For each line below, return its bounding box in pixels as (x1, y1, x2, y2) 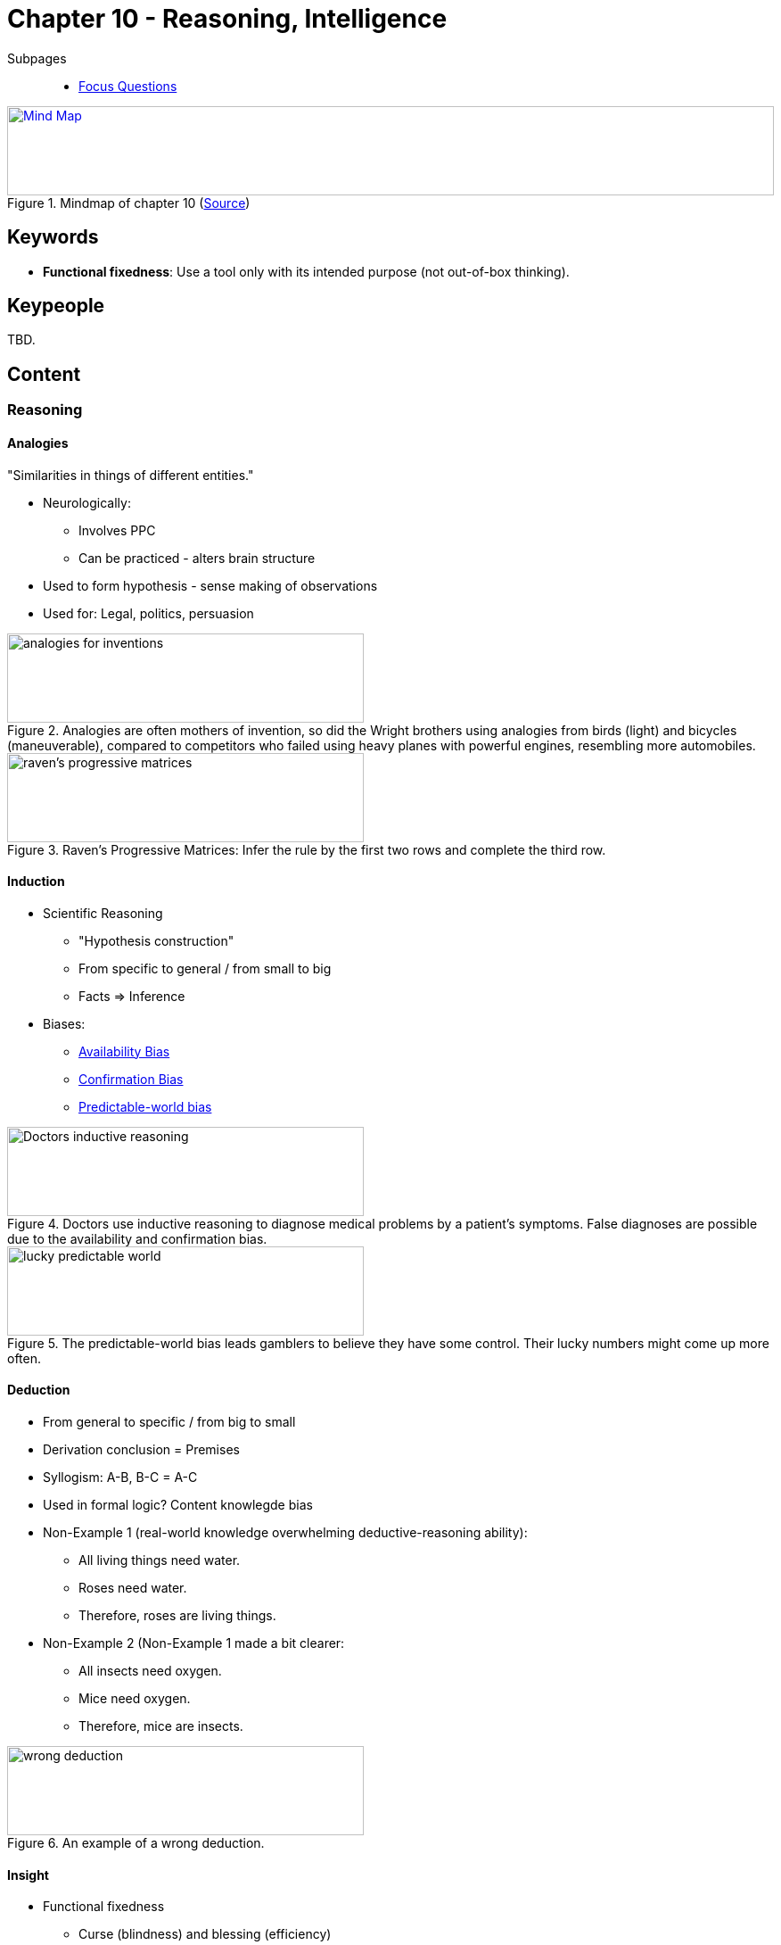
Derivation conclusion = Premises (43, 1441, 240, 1457)
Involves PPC (78, 522, 156, 538)
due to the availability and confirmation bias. (7, 1230, 267, 1246)
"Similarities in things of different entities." (7, 467, 254, 483)
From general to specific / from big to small (43, 1413, 296, 1429)
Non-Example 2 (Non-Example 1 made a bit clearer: (43, 1635, 345, 1651)
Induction (7, 873, 65, 890)
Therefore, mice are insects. (78, 1717, 243, 1734)
